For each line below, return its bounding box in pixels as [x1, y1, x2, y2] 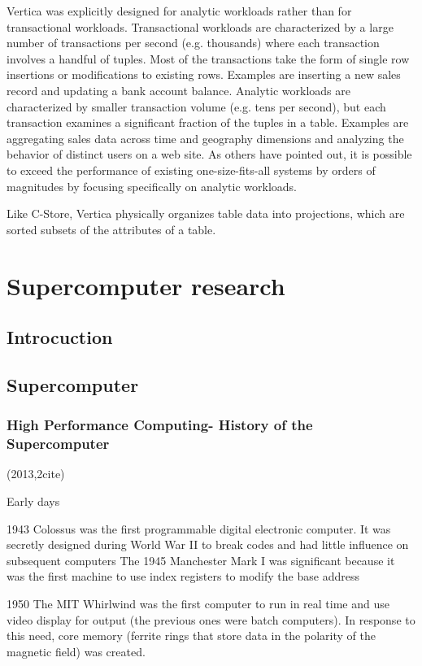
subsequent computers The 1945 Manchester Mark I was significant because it [7, 551, 395, 568]
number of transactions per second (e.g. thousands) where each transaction [7, 34, 380, 51]
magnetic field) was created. [7, 642, 146, 659]
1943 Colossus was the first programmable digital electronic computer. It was [7, 520, 391, 537]
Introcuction [7, 324, 113, 350]
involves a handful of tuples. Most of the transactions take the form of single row [7, 50, 410, 67]
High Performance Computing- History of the [7, 415, 313, 435]
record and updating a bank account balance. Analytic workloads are [7, 81, 350, 98]
